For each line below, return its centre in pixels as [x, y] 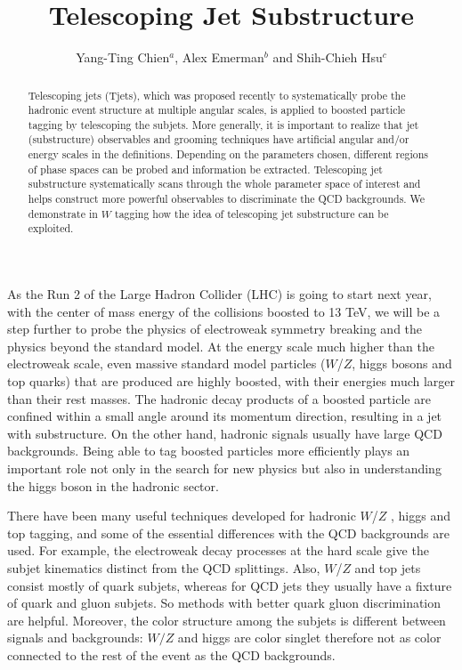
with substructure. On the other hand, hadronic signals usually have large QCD [225, 433]
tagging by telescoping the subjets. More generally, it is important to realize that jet [223, 124]
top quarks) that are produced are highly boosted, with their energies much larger [231, 381]
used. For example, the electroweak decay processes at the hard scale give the [218, 550]
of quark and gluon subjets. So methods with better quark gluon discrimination [224, 603]
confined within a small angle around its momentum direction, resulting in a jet [225, 416]
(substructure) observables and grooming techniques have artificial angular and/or [219, 139]
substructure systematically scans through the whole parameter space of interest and [224, 184]
